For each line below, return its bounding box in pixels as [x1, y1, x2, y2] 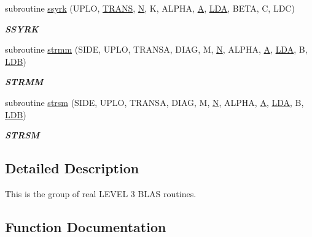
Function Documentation [5, 217, 166, 236]
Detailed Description [5, 159, 139, 178]
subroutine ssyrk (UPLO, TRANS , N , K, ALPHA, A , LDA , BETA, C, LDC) [5, 2, 295, 14]
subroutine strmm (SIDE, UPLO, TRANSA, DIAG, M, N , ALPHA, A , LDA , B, [5, 43, 308, 56]
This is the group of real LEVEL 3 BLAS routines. [5, 187, 197, 200]
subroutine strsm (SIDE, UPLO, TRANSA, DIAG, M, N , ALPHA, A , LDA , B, [5, 96, 304, 108]
